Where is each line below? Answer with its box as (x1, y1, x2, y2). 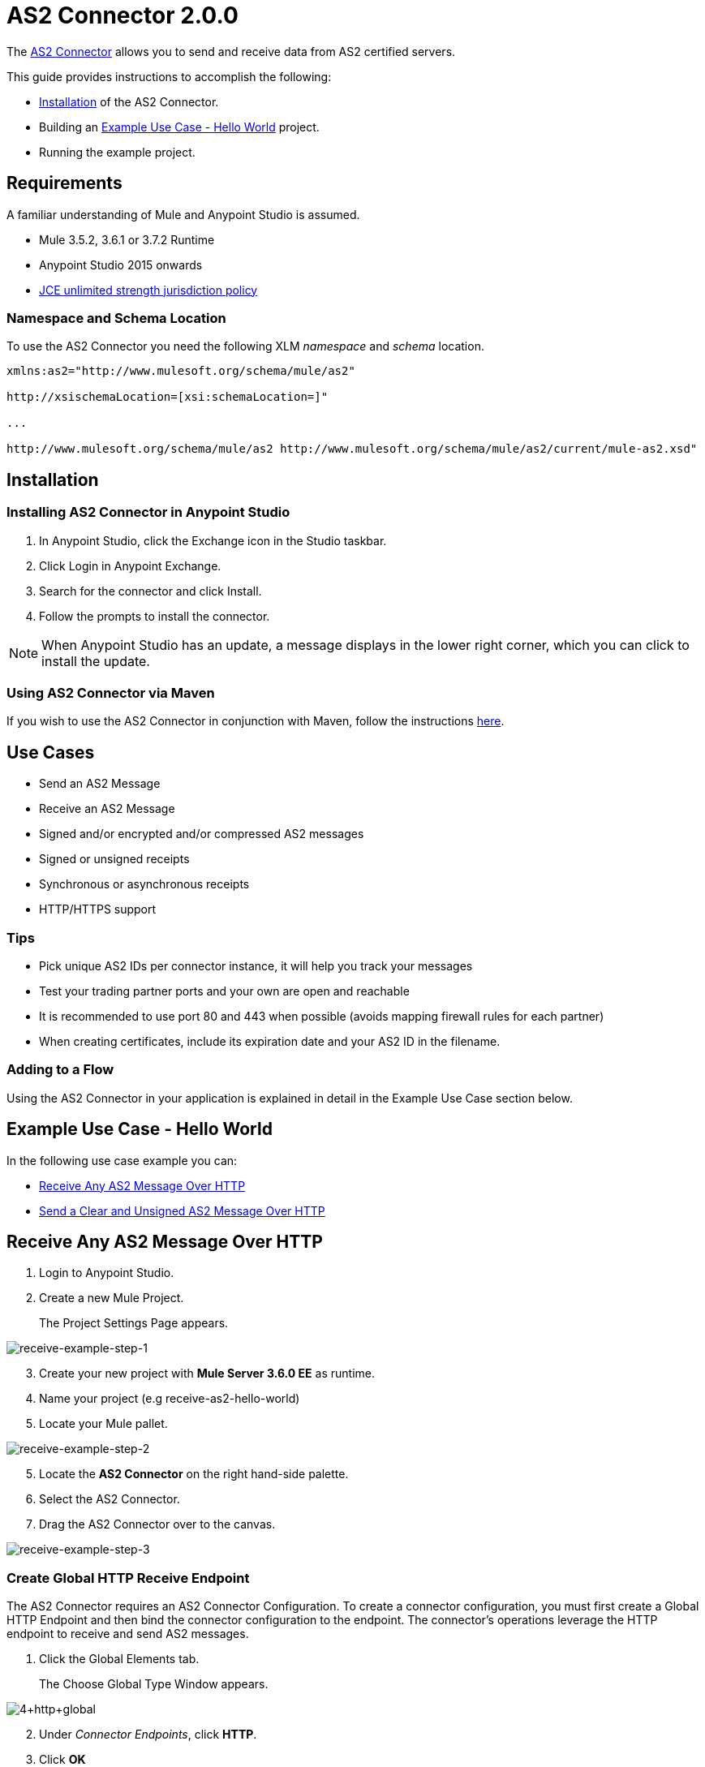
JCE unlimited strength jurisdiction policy (39, 282, 258, 297)
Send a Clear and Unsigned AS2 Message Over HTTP (39, 1203, 325, 1218)
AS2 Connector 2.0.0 (6, 2, 239, 29)
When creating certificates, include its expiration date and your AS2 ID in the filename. (39, 1034, 501, 1048)
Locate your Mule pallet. (39, 1417, 168, 1431)
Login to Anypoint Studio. (39, 1266, 174, 1280)
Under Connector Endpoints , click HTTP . (39, 1727, 257, 1742)
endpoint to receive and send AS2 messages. (6, 1627, 249, 1641)
